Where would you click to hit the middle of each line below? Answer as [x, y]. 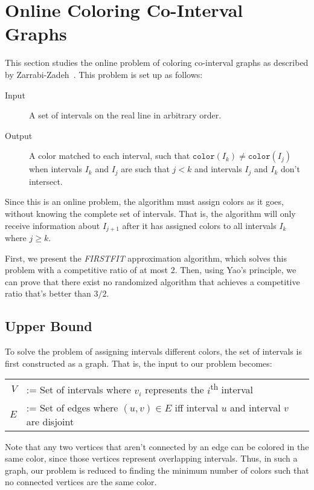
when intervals [56, 169]
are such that [145, 169]
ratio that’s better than [48, 293]
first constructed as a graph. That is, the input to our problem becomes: [139, 363]
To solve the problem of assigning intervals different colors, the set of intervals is [153, 351]
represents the [175, 390]
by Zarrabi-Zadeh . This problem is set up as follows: [104, 74]
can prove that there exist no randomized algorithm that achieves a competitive [152, 281]
